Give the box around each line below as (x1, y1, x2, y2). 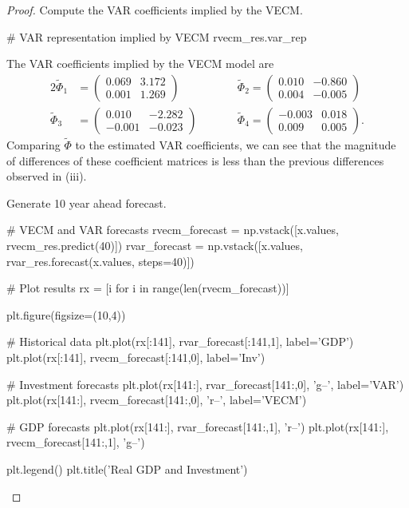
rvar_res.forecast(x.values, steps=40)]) (6, 252, 195, 269)
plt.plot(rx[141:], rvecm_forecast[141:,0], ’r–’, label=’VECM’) (6, 391, 307, 408)
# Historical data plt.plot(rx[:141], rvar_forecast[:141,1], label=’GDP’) (6, 333, 354, 350)
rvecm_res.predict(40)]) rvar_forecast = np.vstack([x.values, (6, 237, 303, 254)
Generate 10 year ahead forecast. (6, 194, 167, 211)
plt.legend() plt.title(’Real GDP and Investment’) (6, 460, 248, 477)
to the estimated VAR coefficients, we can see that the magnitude (75, 137, 396, 153)
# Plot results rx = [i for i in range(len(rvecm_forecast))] (6, 280, 289, 296)
